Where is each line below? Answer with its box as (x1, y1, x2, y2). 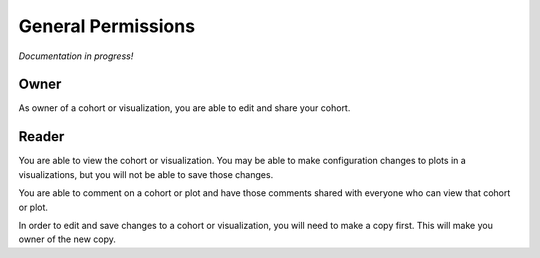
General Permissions (18, 15, 195, 37)
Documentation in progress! (18, 50, 134, 62)
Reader (18, 128, 65, 145)
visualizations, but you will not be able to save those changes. (18, 168, 274, 180)
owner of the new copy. (18, 233, 117, 245)
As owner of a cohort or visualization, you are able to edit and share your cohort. (18, 102, 351, 114)
